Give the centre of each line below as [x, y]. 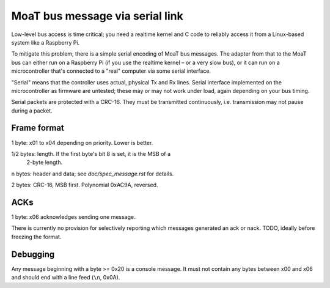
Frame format [38, 128]
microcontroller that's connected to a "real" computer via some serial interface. [111, 71]
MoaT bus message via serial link [97, 16]
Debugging [33, 254]
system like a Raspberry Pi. [46, 42]
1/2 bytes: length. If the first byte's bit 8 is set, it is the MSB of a [91, 153]
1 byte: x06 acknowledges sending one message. [73, 217]
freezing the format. [36, 237]
